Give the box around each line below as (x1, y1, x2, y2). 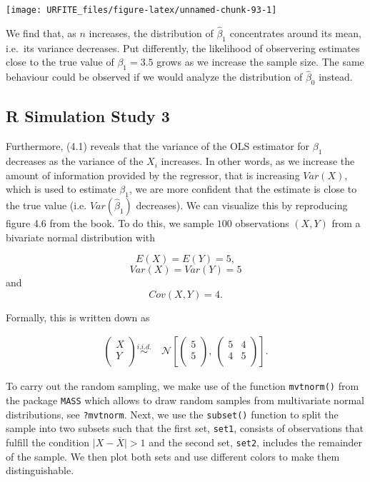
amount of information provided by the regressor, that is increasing (6, 167, 300, 182)
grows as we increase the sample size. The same (156, 54, 364, 69)
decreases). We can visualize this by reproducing (136, 198, 348, 213)
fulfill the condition (6, 435, 90, 450)
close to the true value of (6, 54, 114, 69)
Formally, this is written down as (6, 309, 150, 324)
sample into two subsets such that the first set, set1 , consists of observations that (6, 421, 364, 436)
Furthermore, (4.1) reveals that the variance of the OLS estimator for (6, 139, 310, 154)
